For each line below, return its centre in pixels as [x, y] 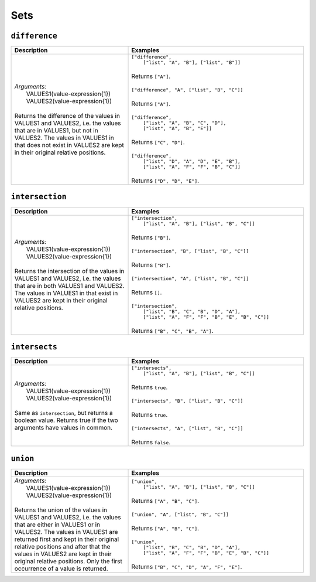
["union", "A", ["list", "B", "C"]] [180, 514]
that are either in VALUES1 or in [57, 525]
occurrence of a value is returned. [61, 569]
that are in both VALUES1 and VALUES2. [69, 286]
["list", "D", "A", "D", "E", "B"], [192, 161]
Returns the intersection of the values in [69, 271]
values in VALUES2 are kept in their [63, 554]
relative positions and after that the [62, 546]
